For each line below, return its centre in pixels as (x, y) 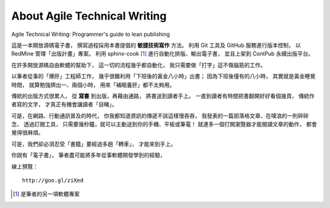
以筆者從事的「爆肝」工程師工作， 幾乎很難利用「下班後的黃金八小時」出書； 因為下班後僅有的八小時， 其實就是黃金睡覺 (163, 76)
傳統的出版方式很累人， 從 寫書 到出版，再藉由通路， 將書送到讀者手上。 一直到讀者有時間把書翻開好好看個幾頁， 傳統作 (163, 96)
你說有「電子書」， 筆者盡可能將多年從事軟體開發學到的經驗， (88, 155)
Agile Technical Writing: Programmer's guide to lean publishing (91, 34)
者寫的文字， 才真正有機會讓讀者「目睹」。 (64, 104)
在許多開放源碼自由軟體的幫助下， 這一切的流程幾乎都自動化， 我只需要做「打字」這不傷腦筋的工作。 (138, 65)
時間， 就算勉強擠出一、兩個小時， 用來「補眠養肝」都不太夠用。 (93, 85)
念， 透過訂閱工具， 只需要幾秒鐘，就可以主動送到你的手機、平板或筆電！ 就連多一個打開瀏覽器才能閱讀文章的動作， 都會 (164, 124)
